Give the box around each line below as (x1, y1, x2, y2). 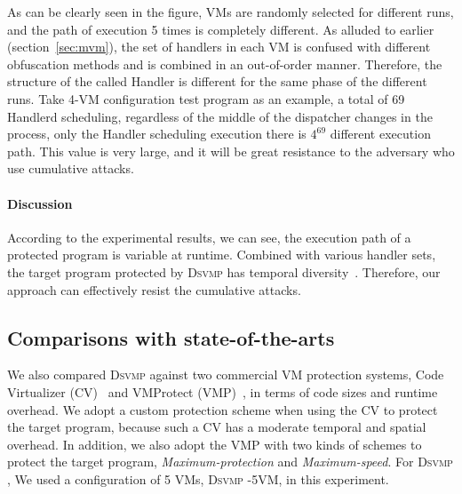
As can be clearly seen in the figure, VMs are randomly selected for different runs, (7, 3, 454, 20)
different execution (330, 124, 431, 143)
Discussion (7, 194, 73, 212)
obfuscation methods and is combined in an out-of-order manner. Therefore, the (7, 54, 442, 73)
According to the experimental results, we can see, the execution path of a (7, 227, 411, 246)
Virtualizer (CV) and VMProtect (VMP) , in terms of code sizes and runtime (7, 382, 438, 401)
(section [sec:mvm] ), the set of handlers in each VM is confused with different (7, 37, 431, 56)
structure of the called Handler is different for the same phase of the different (7, 72, 427, 91)
